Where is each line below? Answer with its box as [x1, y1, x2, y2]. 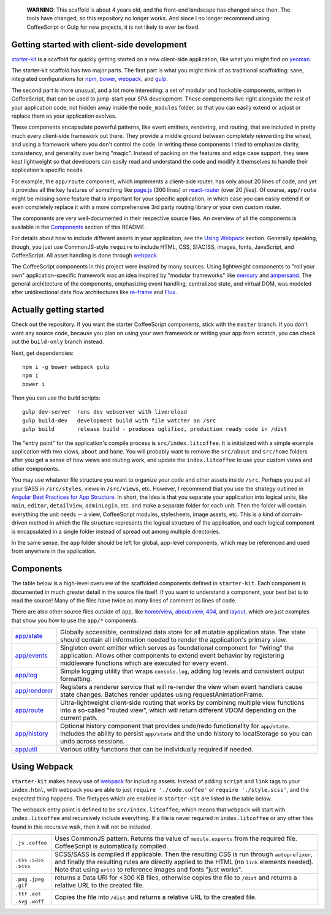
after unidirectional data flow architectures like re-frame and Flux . [11, 289, 177, 296]
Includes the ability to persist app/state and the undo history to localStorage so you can [60, 729, 313, 738]
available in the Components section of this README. [11, 223, 146, 230]
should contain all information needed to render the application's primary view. [60, 636, 287, 644]
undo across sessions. [60, 737, 125, 746]
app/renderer [15, 686, 53, 695]
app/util [15, 745, 37, 754]
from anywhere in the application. [11, 547, 96, 555]
